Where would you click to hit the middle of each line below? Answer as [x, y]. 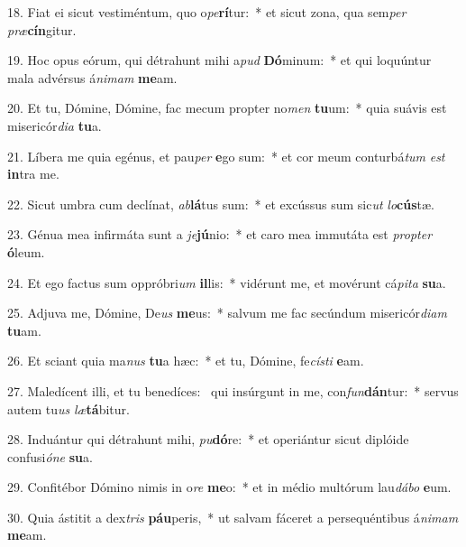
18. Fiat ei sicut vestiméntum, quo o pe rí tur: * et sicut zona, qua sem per [207, 12]
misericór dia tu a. [55, 125]
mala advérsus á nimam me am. [92, 77]
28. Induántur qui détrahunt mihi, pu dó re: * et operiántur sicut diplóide [208, 439]
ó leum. [26, 251]
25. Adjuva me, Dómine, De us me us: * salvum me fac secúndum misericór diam [227, 313]
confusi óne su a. [50, 456]
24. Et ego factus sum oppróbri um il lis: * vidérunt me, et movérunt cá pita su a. [227, 282]
